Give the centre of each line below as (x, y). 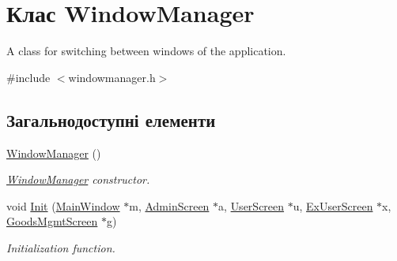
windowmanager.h (112, 77)
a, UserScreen (251, 205)
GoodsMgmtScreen (52, 221)
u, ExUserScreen (333, 205)
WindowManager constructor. (78, 179)
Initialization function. (61, 247)
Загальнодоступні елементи (111, 119)
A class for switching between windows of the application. (146, 51)
